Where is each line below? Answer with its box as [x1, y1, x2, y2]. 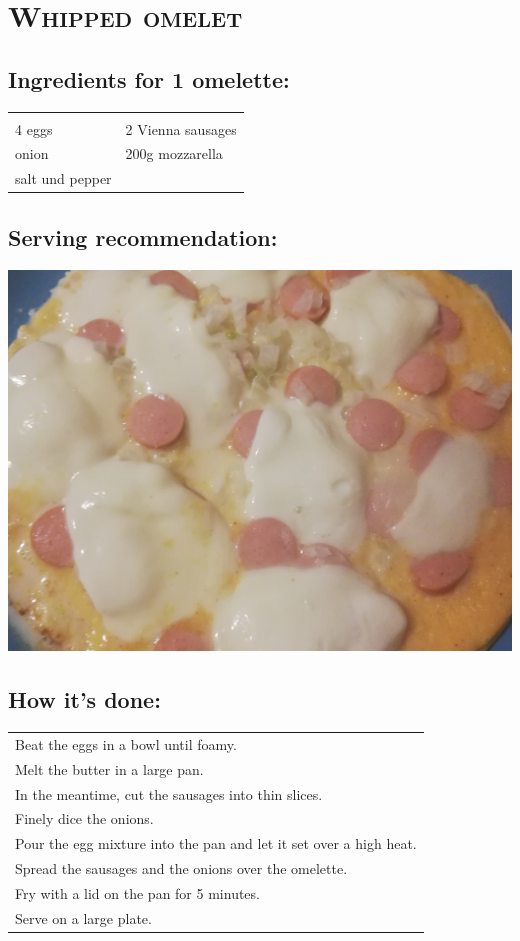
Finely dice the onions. [15, 808, 154, 829]
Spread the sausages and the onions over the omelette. [15, 858, 348, 879]
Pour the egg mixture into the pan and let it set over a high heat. [15, 833, 417, 854]
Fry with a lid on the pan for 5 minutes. [15, 882, 260, 903]
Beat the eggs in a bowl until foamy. [15, 733, 237, 754]
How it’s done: [8, 684, 161, 715]
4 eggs [15, 118, 53, 139]
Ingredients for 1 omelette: [8, 63, 290, 94]
